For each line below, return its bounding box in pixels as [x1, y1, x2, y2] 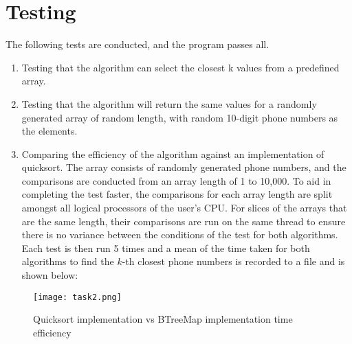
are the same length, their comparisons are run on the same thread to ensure [21, 214, 346, 228]
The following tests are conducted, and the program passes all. [5, 37, 269, 51]
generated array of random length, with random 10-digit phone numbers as [21, 110, 338, 124]
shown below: [21, 268, 78, 282]
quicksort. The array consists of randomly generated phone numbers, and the [21, 160, 346, 174]
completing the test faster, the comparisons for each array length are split [21, 187, 333, 201]
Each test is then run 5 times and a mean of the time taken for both [21, 240, 310, 255]
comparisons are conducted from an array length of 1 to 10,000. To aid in [21, 173, 331, 187]
